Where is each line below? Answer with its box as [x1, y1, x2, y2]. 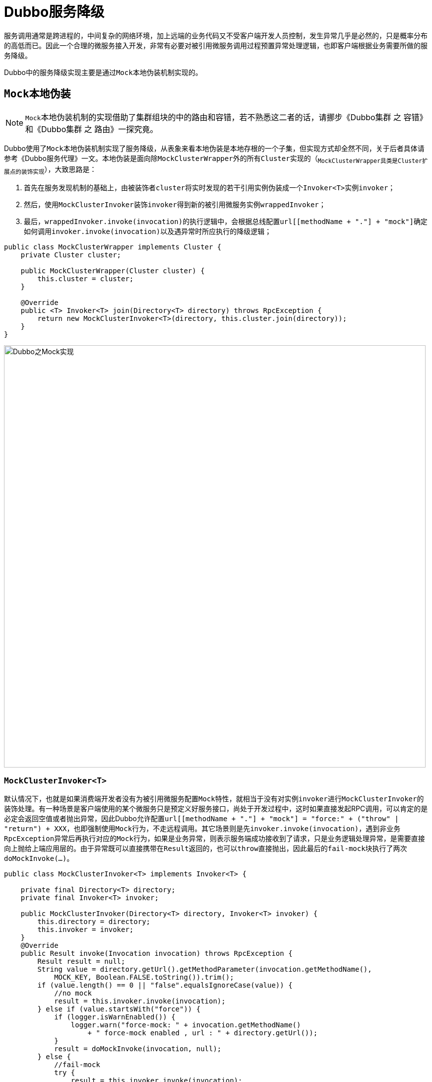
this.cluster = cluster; [37, 275, 134, 283]
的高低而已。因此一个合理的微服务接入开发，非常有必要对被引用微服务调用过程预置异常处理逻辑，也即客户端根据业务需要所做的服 [4, 41, 428, 50]
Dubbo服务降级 [4, 3, 105, 20]
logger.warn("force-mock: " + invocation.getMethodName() [70, 1020, 301, 1029]
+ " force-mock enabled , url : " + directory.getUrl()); [87, 1028, 318, 1037]
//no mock [54, 989, 92, 997]
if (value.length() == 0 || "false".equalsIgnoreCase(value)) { [37, 981, 293, 989]
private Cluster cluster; [20, 251, 122, 259]
